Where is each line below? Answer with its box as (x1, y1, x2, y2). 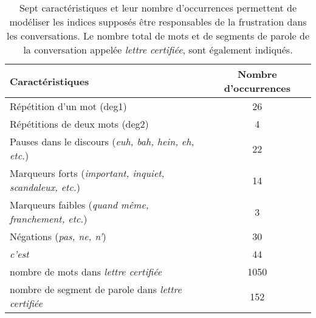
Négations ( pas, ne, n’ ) (10, 229, 106, 243)
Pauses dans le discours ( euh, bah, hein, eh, (10, 134, 194, 148)
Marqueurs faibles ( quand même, (10, 198, 149, 212)
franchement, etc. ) (10, 212, 88, 226)
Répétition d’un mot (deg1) (10, 99, 127, 113)
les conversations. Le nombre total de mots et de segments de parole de (6, 29, 310, 43)
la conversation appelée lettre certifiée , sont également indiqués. (23, 43, 293, 57)
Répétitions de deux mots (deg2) (10, 117, 149, 131)
